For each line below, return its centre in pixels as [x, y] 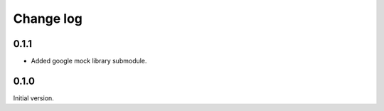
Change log [48, 18]
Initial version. [34, 98]
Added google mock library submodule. [89, 61]
